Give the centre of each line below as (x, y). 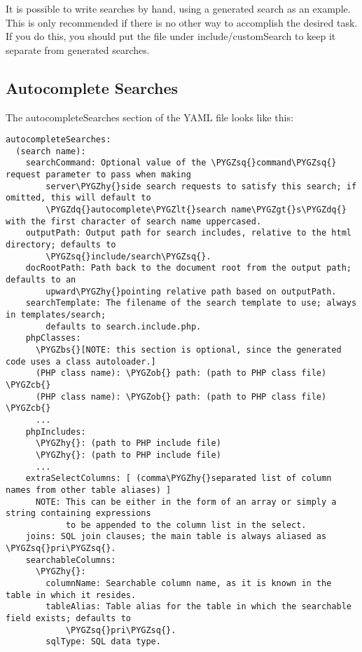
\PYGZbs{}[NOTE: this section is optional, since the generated (188, 349)
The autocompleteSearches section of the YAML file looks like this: (149, 117)
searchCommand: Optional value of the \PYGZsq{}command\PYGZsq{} (181, 163)
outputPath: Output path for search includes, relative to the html (188, 233)
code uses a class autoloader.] (81, 361)
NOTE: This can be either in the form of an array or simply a (186, 502)
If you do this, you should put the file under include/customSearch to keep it (171, 36)
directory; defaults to (61, 245)
